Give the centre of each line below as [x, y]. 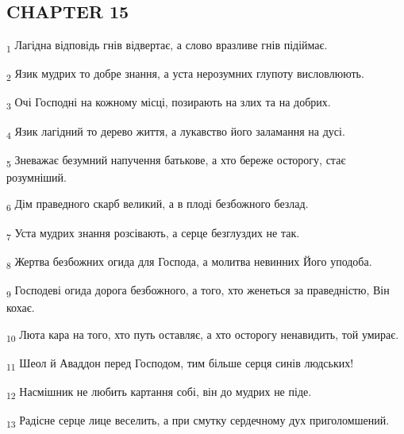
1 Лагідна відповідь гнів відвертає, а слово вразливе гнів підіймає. [167, 46]
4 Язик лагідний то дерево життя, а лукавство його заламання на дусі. [176, 132]
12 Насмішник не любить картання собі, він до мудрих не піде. [159, 392]
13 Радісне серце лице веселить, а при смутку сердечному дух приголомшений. [198, 421]
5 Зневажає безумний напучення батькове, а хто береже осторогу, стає [176, 160]
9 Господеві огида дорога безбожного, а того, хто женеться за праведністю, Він [198, 290]
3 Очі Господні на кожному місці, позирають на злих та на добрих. [169, 103]
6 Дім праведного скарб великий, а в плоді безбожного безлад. [158, 205]
